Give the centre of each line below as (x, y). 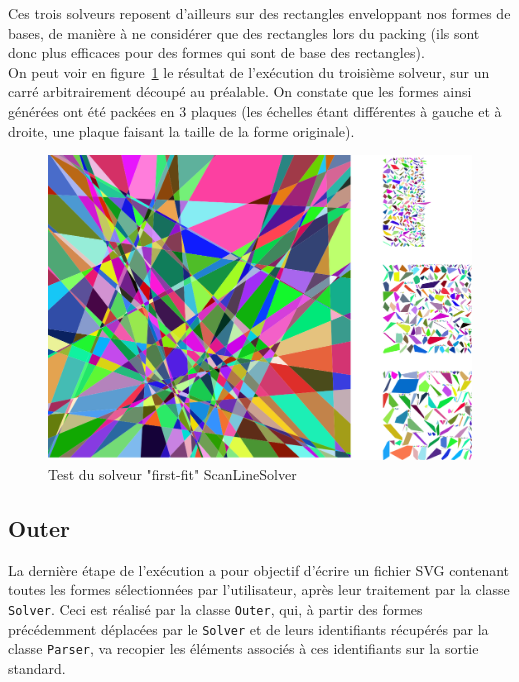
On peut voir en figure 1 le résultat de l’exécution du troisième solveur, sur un (249, 71)
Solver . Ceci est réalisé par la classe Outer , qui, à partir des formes (215, 608)
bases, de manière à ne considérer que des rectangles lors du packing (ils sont (244, 32)
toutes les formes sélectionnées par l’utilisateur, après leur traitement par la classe (259, 589)
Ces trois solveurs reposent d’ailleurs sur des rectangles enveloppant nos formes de (259, 13)
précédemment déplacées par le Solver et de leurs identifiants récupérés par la (248, 628)
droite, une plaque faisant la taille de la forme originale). (181, 130)
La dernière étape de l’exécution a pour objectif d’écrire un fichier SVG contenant (259, 569)
